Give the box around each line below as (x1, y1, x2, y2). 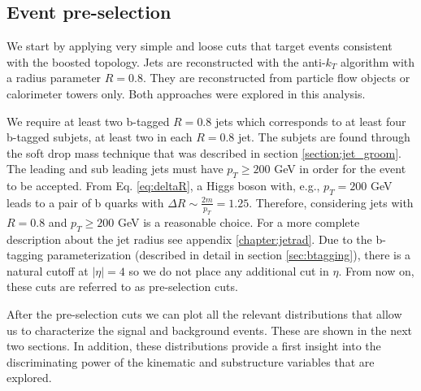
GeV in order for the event (274, 160, 406, 177)
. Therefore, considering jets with (249, 193, 414, 211)
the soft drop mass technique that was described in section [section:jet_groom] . (7, 144, 401, 161)
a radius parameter (7, 69, 102, 86)
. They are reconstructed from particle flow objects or (142, 69, 410, 86)
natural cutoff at (7, 262, 89, 279)
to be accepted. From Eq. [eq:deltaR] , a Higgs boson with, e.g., (7, 177, 320, 194)
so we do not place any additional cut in (128, 262, 329, 279)
